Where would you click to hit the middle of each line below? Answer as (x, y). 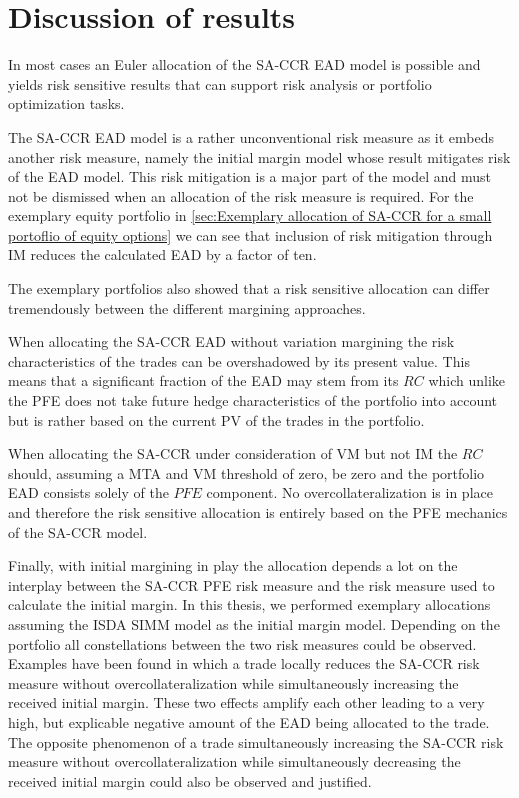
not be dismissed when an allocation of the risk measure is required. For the (241, 195)
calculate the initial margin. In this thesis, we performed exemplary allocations (249, 604)
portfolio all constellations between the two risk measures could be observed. (242, 643)
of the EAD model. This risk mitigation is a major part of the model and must (250, 176)
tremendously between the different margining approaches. (187, 307)
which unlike (467, 380)
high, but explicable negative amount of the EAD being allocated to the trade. (249, 721)
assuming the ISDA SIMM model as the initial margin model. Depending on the (254, 623)
